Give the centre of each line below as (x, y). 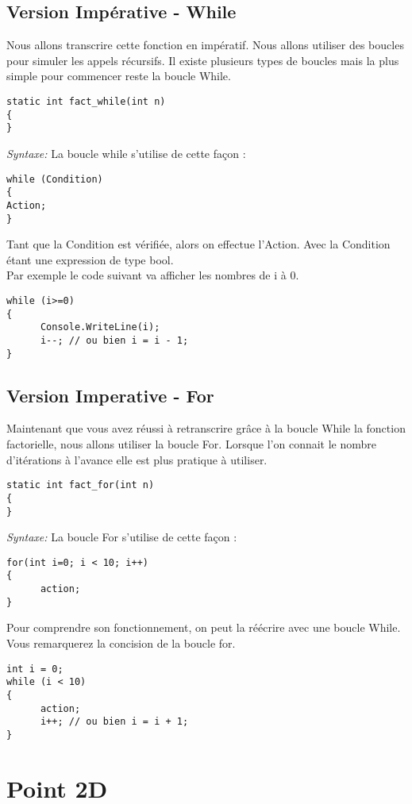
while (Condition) (55, 179)
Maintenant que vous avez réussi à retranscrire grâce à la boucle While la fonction (206, 428)
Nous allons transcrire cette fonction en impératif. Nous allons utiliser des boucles (205, 45)
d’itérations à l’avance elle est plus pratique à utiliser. (137, 459)
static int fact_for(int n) (81, 485)
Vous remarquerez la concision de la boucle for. (121, 643)
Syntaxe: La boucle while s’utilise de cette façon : (126, 153)
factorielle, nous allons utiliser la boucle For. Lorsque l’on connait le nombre (192, 444)
